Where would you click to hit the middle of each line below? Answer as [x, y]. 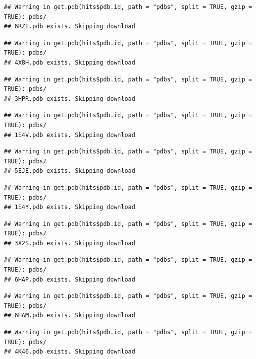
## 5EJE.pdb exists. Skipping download [70, 171]
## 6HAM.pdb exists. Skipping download [70, 316]
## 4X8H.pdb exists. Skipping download [70, 62]
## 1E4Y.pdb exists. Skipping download [70, 207]
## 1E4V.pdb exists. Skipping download [70, 135]
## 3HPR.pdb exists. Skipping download [70, 99]
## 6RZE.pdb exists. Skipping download [70, 27]
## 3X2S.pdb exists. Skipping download [70, 243]
